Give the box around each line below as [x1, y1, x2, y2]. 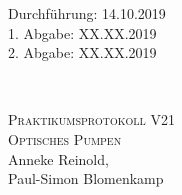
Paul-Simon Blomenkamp [8, 168, 164, 189]
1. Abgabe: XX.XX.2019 [8, 22, 157, 43]
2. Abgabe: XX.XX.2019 [8, 42, 157, 63]
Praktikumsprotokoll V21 [8, 109, 175, 130]
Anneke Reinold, [8, 148, 109, 169]
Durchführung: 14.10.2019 [8, 3, 166, 23]
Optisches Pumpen [8, 128, 122, 149]
